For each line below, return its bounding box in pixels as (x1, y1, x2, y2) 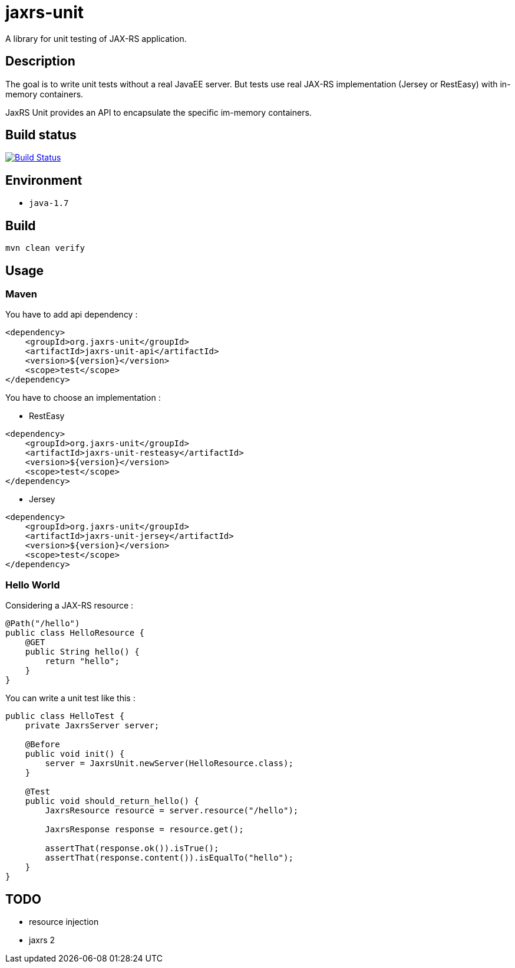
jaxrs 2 (29, 934, 55, 945)
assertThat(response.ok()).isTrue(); (45, 843, 219, 853)
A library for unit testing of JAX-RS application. (5, 33, 187, 44)
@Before (25, 740, 60, 750)
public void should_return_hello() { (25, 796, 199, 806)
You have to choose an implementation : (5, 393, 161, 403)
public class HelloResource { (5, 628, 145, 638)
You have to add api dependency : (5, 309, 138, 320)
